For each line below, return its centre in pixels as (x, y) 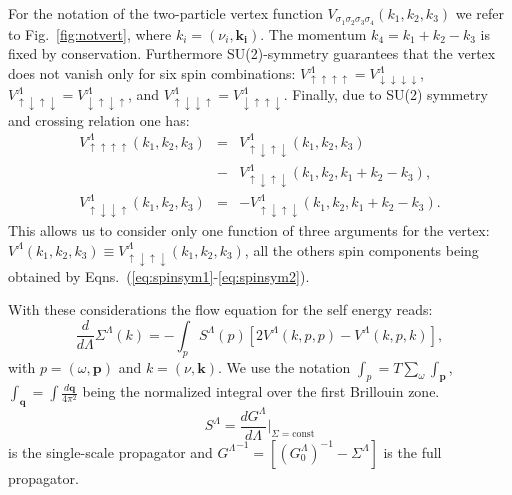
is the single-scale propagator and (110, 451)
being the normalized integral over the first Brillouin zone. (261, 391)
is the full (412, 451)
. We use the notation (284, 366)
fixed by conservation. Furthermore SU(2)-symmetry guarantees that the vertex (252, 53)
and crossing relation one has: (99, 119)
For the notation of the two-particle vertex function (165, 13)
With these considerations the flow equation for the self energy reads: (220, 309)
